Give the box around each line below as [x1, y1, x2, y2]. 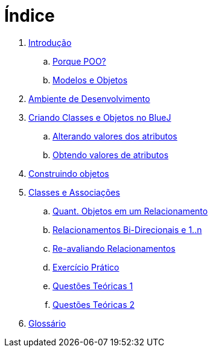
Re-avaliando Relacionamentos [52, 243, 176, 254]
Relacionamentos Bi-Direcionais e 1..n [52, 224, 202, 235]
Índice [4, 5, 55, 26]
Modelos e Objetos [52, 74, 128, 85]
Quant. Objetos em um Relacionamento [52, 205, 208, 216]
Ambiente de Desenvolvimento [28, 93, 150, 104]
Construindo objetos [28, 168, 109, 179]
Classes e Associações [28, 187, 120, 197]
